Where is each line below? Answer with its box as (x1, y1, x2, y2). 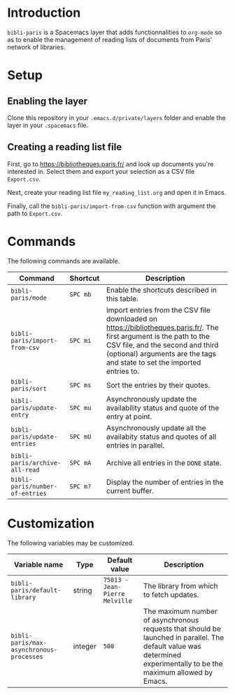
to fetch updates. (143, 590, 199, 599)
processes (10, 652, 43, 661)
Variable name (13, 559, 64, 569)
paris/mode (10, 293, 47, 302)
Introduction (7, 5, 81, 21)
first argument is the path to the (106, 331, 210, 341)
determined (143, 650, 182, 659)
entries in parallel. (106, 440, 165, 450)
